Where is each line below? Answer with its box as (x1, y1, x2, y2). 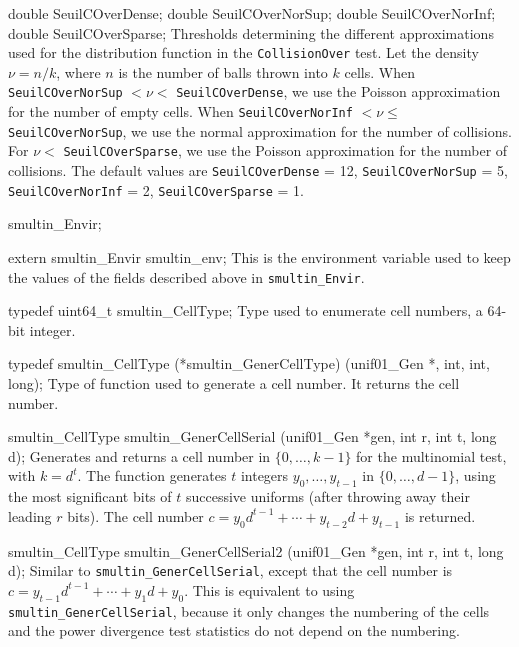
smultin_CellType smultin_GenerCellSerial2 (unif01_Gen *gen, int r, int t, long (8, 540, 504, 561)
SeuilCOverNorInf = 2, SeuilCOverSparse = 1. (8, 179, 304, 200)
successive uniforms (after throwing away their (185, 486, 470, 507)
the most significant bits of (8, 486, 172, 507)
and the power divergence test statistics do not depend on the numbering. (8, 620, 460, 641)
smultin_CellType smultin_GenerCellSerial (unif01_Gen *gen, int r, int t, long (8, 426, 497, 447)
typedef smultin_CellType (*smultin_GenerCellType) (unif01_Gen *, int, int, (8, 353, 490, 374)
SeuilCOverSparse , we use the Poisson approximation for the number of (63, 140, 508, 161)
